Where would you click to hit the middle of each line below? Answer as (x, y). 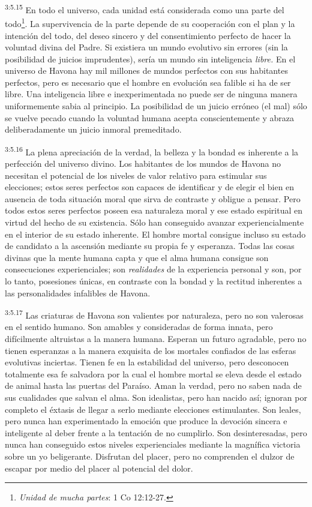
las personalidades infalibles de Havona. (78, 292)
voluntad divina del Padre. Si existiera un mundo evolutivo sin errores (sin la (146, 47)
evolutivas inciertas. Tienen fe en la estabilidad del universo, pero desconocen (147, 362)
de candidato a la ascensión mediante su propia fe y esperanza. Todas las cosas (150, 246)
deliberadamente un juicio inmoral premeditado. (93, 129)
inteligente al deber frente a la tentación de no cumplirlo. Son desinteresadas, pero (156, 432)
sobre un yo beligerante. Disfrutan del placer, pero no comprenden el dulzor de (150, 456)
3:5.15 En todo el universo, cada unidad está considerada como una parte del (145, 9)
